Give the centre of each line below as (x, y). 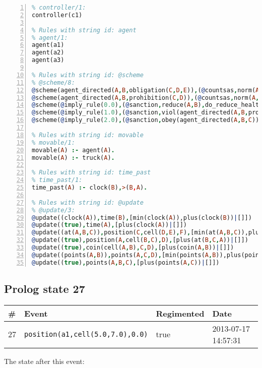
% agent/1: (50, 38)
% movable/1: (53, 142)
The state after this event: (44, 361)
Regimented (180, 313)
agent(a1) (48, 45)
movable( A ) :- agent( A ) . (73, 150)
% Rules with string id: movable (88, 135)
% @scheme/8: (53, 82)
